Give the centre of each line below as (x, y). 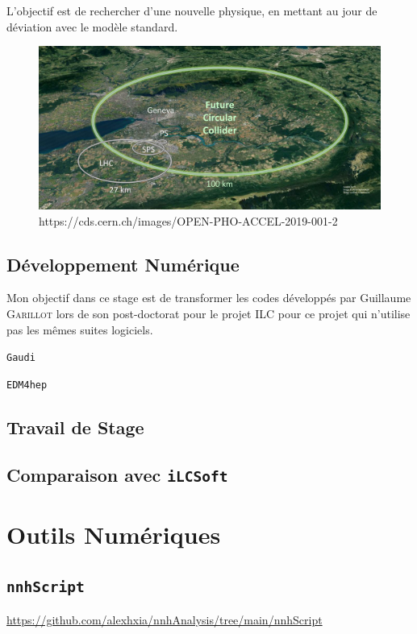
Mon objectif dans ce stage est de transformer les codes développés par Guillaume (209, 298)
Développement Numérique (123, 264)
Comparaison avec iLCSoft (117, 474)
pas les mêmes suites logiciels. (80, 329)
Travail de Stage (75, 427)
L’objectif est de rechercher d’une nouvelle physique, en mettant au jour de (192, 10)
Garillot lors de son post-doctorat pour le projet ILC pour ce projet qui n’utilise (208, 314)
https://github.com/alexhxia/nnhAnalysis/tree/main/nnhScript (165, 619)
